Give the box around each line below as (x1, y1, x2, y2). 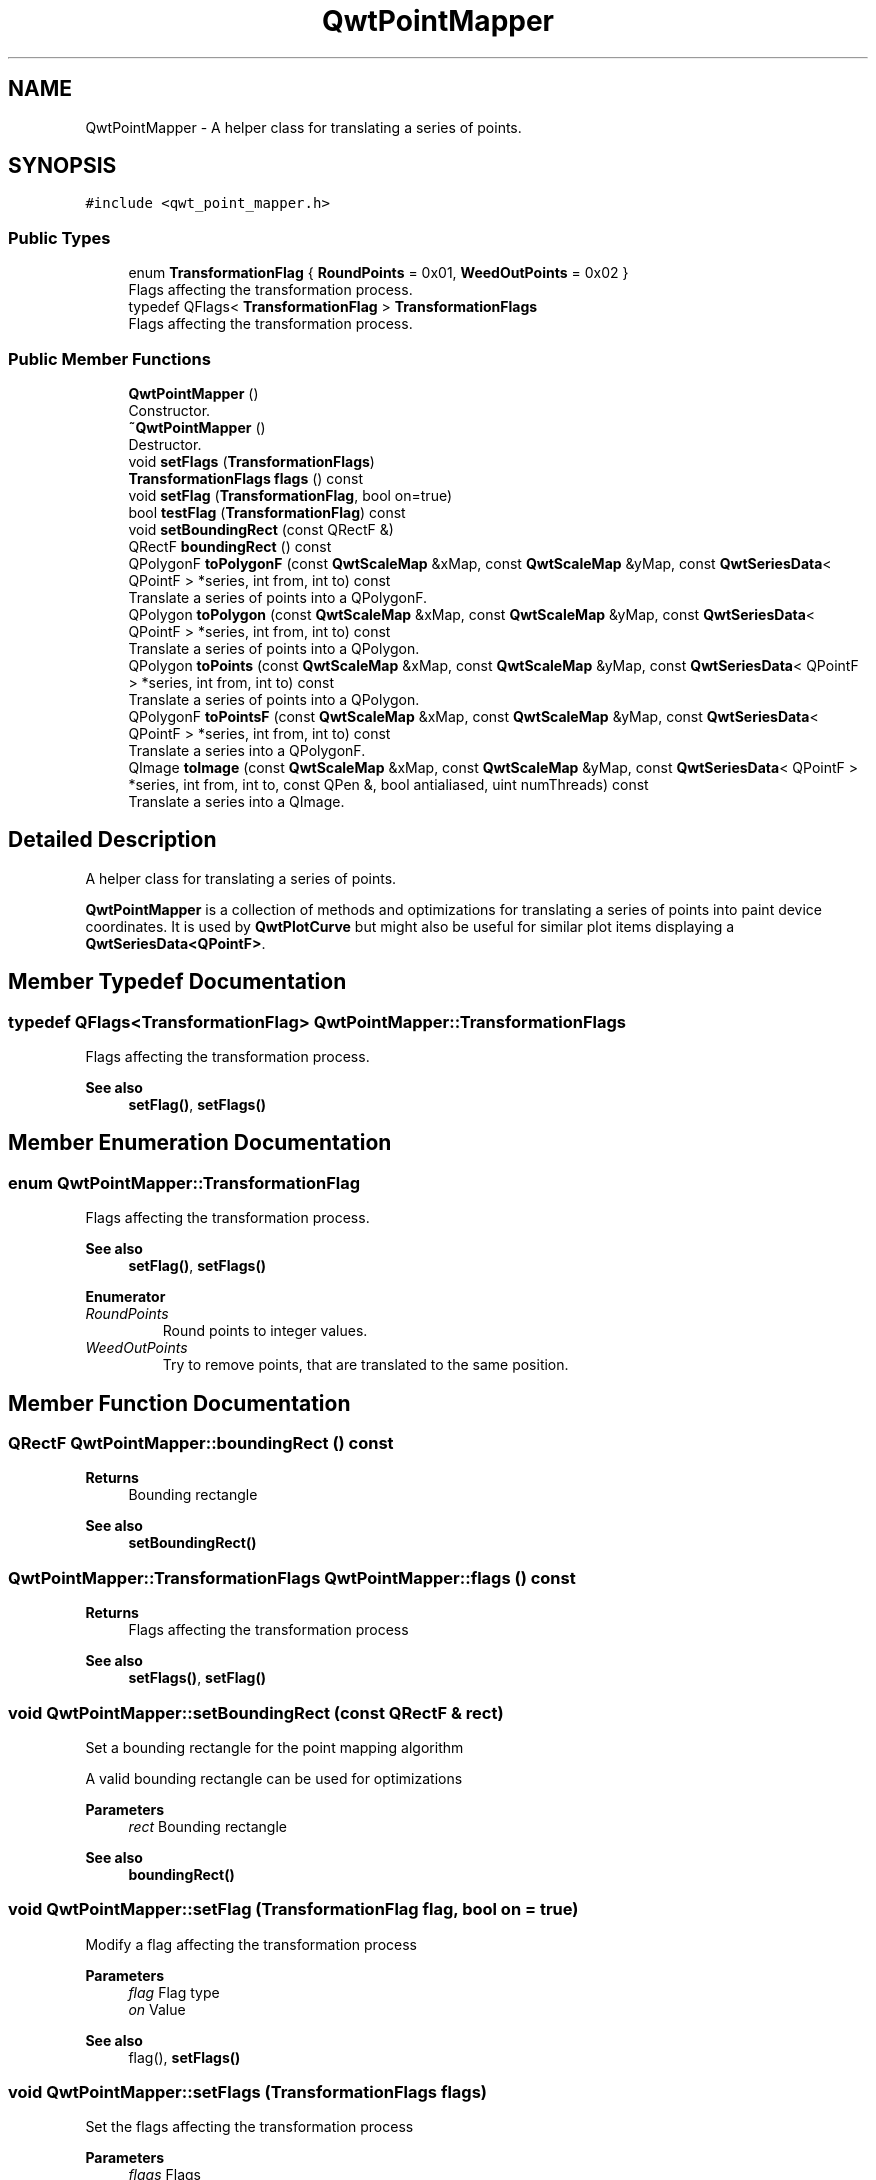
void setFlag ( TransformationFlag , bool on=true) (128, 486, 453, 504)
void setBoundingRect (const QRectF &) (128, 520, 394, 538)
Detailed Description (8, 827, 217, 853)
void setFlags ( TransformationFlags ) (128, 452, 375, 470)
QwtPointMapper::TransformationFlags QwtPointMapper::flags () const (8, 1567, 576, 1588)
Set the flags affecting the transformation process (85, 2118, 414, 2136)
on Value (128, 2000, 186, 2018)
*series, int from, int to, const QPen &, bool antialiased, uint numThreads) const (128, 775, 649, 793)
